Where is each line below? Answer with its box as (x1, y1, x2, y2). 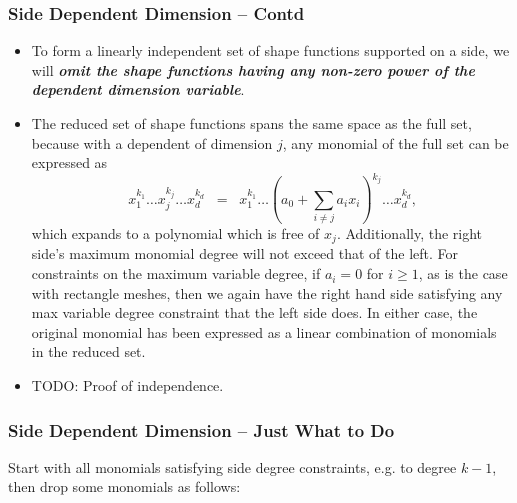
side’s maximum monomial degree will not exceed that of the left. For (31, 243, 459, 264)
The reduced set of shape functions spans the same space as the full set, (31, 113, 472, 133)
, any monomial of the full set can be (282, 132, 509, 153)
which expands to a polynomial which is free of (31, 223, 320, 243)
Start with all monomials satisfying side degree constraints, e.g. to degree (8, 456, 457, 477)
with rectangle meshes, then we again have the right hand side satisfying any (31, 282, 503, 303)
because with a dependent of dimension (31, 132, 273, 153)
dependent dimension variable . (31, 79, 245, 100)
